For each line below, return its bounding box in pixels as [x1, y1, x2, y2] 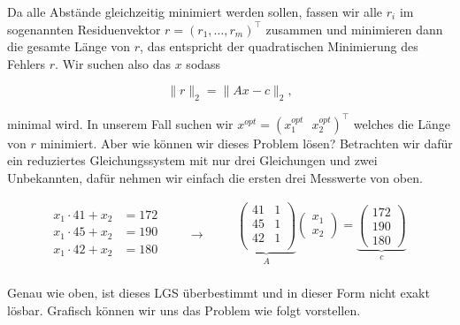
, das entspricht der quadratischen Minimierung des [140, 37, 418, 56]
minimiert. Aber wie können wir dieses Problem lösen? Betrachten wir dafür [40, 133, 453, 152]
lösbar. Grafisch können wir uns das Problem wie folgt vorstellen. [7, 300, 361, 319]
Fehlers [7, 54, 46, 72]
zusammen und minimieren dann [265, 19, 443, 38]
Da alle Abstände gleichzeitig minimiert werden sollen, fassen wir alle [7, 3, 383, 20]
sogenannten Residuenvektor [7, 19, 161, 38]
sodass [186, 54, 221, 72]
